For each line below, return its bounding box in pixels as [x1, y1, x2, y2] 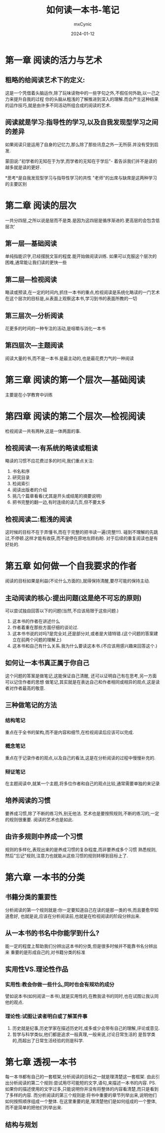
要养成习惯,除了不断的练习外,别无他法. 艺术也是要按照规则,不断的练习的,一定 [5, 810, 160, 816]
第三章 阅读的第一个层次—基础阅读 [5, 374, 145, 386]
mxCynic [73, 21, 92, 27]
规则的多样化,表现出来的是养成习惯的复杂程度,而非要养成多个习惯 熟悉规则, [5, 846, 157, 852]
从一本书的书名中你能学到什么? [5, 929, 99, 938]
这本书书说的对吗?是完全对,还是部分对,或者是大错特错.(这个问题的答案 [12, 630, 154, 636]
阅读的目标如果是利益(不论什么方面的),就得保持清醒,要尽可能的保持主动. [5, 578, 150, 584]
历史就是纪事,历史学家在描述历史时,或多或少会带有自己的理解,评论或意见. [12, 1025, 160, 1031]
